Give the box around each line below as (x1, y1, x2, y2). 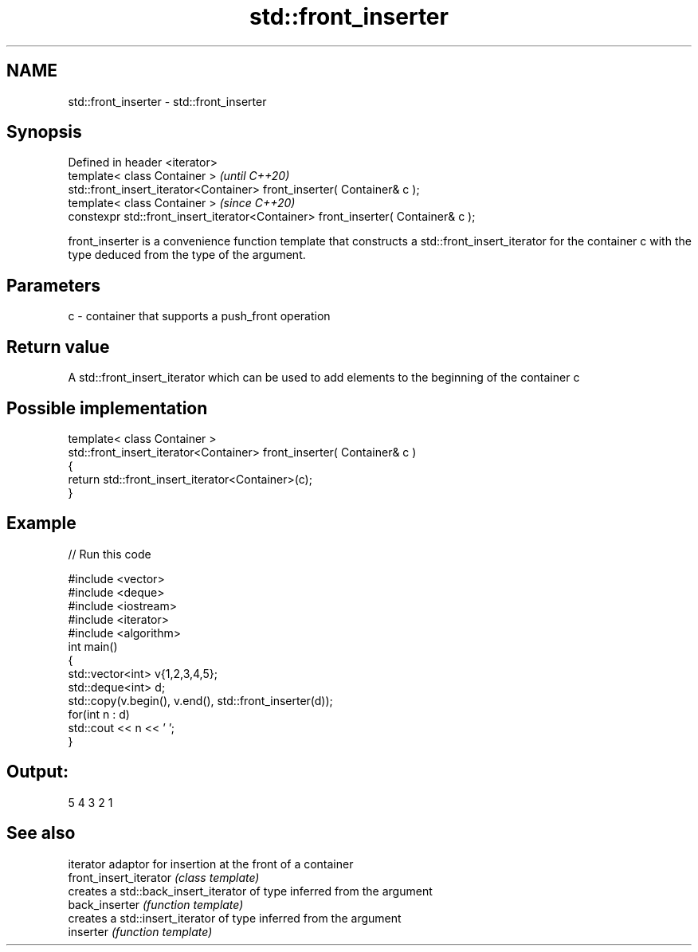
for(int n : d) (68, 707, 130, 721)
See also (6, 823, 76, 844)
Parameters (6, 275, 100, 296)
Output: (6, 762, 69, 782)
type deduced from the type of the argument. (68, 248, 306, 262)
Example (6, 513, 76, 534)
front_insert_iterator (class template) (68, 870, 260, 884)
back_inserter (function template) (68, 897, 244, 911)
